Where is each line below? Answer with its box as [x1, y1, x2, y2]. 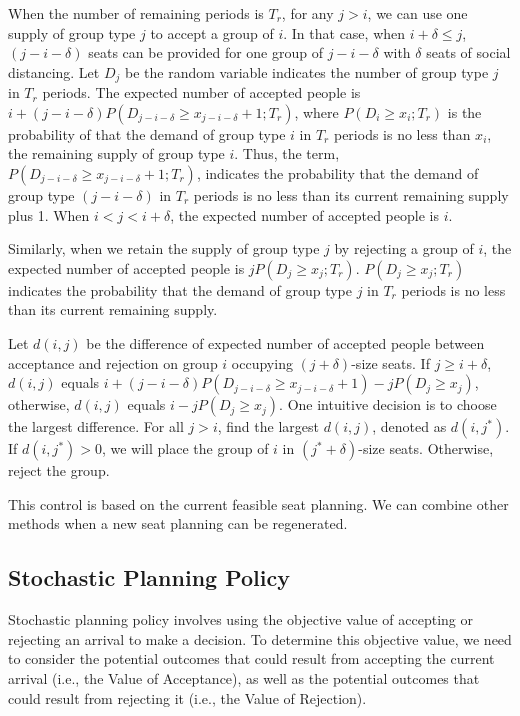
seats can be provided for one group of [88, 42, 324, 63]
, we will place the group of [101, 438, 269, 459]
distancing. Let [8, 61, 100, 82]
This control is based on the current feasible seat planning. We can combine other [8, 493, 509, 514]
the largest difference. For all [8, 416, 184, 437]
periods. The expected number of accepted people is [42, 82, 361, 103]
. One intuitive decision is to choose [279, 394, 497, 415]
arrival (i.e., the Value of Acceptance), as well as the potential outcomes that [8, 667, 480, 688]
